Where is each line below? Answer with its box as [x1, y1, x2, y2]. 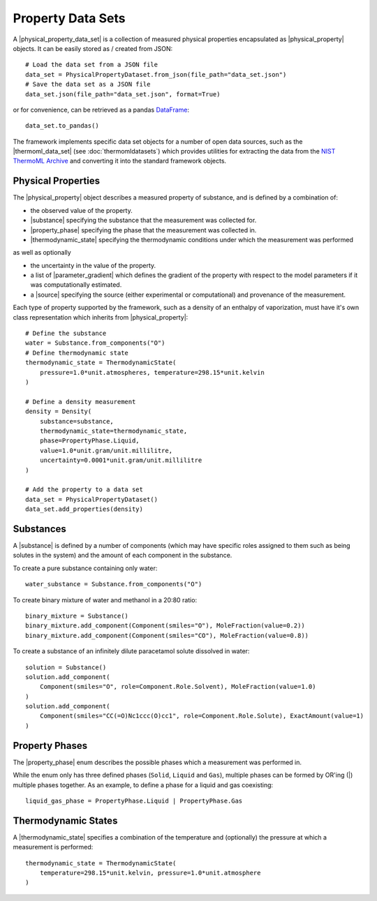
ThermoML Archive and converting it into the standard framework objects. [13, 157, 227, 165]
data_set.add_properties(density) [25, 505, 143, 513]
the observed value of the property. [30, 206, 133, 214]
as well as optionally [13, 248, 71, 257]
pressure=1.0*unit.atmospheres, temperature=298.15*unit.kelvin [39, 368, 265, 376]
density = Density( [25, 408, 92, 415]
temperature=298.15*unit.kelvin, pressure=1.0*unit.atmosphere [39, 869, 261, 877]
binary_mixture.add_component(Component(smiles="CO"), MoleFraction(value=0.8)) [25, 632, 309, 639]
